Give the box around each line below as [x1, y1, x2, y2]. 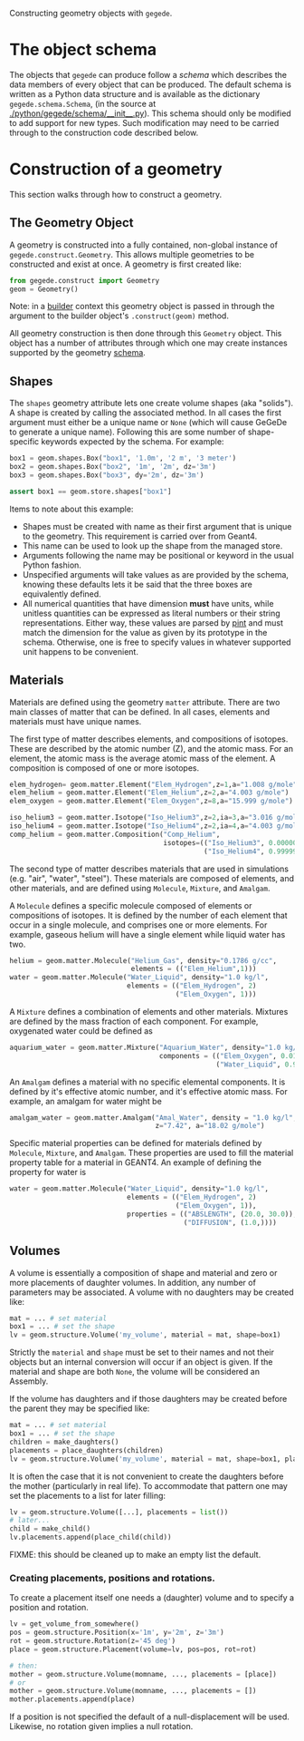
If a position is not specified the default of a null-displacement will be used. [9, 1711, 290, 1722]
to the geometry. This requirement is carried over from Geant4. [22, 530, 258, 541]
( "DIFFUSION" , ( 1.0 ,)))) [183, 1218, 278, 1227]
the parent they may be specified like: [9, 1403, 150, 1414]
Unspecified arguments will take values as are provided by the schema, [22, 569, 290, 579]
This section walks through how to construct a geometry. [9, 189, 223, 199]
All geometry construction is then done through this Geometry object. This [9, 328, 282, 339]
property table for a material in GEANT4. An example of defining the [9, 1157, 262, 1168]
